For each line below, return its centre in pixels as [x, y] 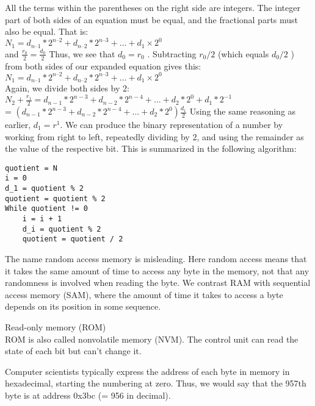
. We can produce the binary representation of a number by [172, 125]
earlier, [18, 125]
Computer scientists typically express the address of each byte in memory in [147, 371]
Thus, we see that [82, 53]
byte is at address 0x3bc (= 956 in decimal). [88, 395]
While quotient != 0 [47, 209]
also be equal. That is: [47, 31]
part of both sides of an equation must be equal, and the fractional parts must [152, 19]
